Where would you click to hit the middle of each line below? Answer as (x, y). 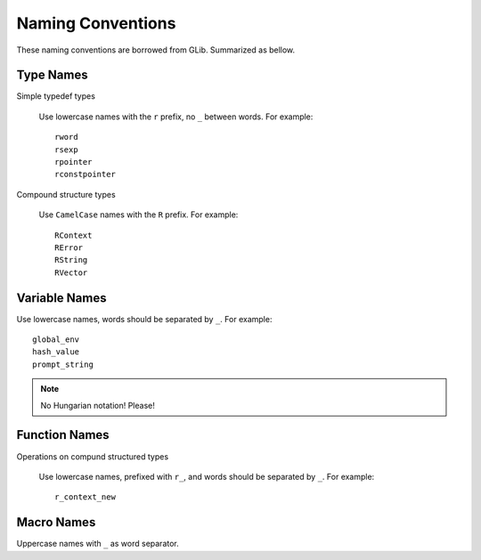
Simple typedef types (56, 96)
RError (69, 248)
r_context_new (85, 497)
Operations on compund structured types (93, 456)
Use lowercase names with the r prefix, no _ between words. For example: (176, 117)
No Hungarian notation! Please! (98, 405)
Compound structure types (66, 194)
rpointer (73, 162)
